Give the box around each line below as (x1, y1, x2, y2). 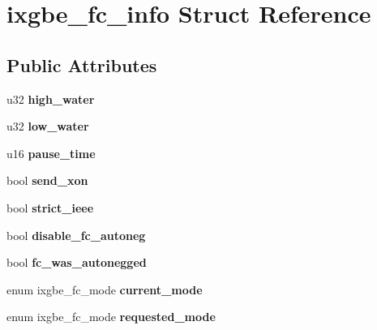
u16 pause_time (6, 144, 96, 161)
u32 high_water (6, 90, 95, 107)
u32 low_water (6, 118, 89, 135)
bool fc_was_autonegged (6, 254, 147, 271)
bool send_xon (6, 172, 88, 189)
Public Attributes (6, 52, 157, 77)
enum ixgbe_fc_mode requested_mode (6, 308, 216, 325)
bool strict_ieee (6, 199, 94, 216)
